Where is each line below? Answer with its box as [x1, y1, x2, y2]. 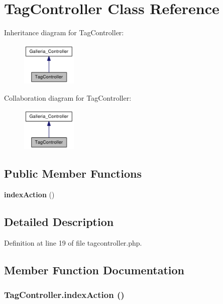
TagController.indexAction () [4, 288, 125, 300]
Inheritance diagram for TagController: [4, 27, 124, 38]
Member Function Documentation [4, 262, 185, 277]
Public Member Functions [4, 166, 142, 181]
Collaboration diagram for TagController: [4, 92, 132, 103]
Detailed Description [4, 213, 114, 229]
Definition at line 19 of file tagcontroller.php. [4, 237, 142, 248]
